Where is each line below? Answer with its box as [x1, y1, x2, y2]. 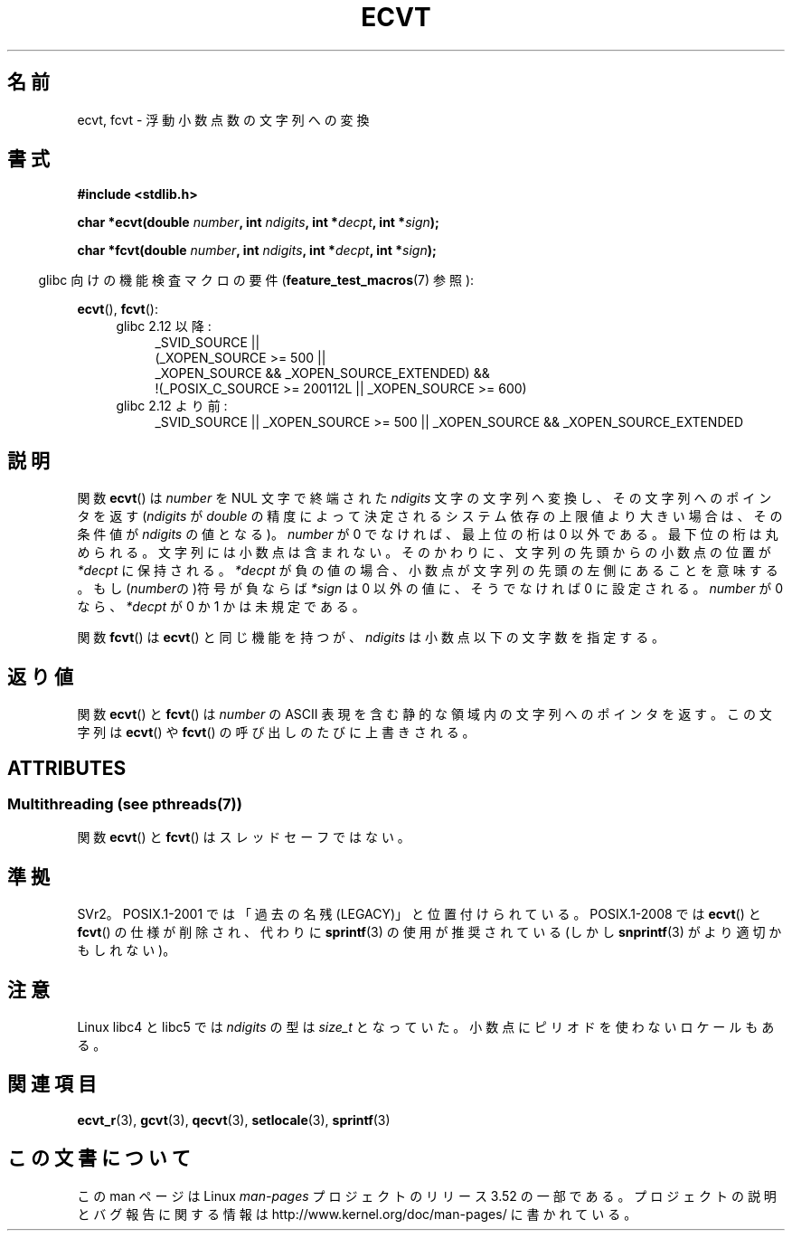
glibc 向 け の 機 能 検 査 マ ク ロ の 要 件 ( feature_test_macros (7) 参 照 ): [38, 272, 475, 288]
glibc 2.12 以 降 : [116, 318, 212, 335]
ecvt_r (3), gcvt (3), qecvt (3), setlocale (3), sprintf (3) [77, 1111, 391, 1128]
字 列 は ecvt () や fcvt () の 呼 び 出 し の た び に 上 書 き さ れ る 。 [77, 724, 476, 741]
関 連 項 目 [7, 1073, 97, 1096]
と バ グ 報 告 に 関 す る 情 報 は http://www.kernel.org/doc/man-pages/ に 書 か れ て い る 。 [77, 1205, 637, 1222]
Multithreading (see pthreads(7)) [7, 794, 242, 813]
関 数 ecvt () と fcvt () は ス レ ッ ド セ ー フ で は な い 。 [77, 829, 410, 846]
